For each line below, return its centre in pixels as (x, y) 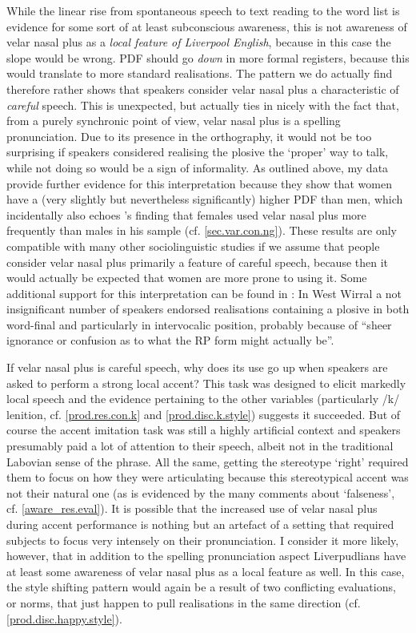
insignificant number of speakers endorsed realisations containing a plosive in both (208, 309)
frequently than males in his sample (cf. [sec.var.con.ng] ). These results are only (202, 230)
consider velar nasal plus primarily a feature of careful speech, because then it (198, 262)
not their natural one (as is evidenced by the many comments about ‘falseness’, (201, 492)
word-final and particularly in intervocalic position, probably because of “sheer (199, 324)
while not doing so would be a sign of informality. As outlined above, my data (198, 167)
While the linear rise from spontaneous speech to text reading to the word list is (203, 10)
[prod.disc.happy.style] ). (64, 618)
